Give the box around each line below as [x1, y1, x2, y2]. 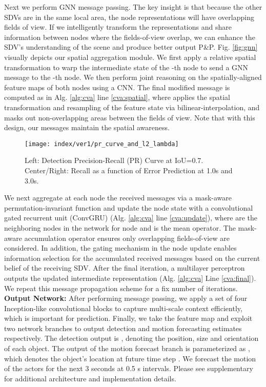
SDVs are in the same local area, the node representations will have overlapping [4, 11, 254, 22]
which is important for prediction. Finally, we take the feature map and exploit [4, 313, 253, 323]
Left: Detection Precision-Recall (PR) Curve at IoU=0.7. [25, 155, 203, 166]
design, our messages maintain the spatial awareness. [4, 122, 170, 133]
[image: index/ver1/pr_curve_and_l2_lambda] [25, 140, 179, 148]
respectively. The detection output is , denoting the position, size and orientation [4, 333, 259, 343]
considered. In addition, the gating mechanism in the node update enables [4, 242, 237, 253]
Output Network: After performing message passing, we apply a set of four [4, 293, 248, 303]
